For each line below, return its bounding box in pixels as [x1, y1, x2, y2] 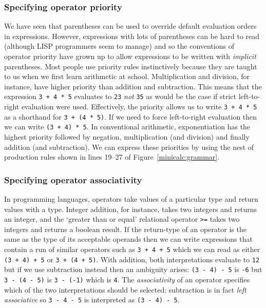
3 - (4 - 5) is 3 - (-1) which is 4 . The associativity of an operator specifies [4, 274, 250, 284]
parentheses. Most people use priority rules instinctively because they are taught [4, 61, 257, 71]
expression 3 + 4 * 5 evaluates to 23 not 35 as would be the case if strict [4, 91, 236, 102]
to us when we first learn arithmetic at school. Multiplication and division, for [4, 71, 250, 82]
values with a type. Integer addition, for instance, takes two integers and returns [4, 203, 257, 214]
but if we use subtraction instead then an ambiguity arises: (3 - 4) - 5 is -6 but [4, 264, 262, 275]
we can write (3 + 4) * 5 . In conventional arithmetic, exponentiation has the [4, 121, 251, 132]
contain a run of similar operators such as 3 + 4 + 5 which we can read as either [4, 244, 260, 255]
